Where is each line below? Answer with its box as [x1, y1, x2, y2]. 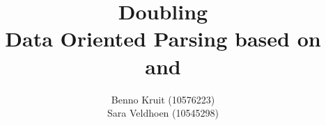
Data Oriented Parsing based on [5, 24, 321, 53]
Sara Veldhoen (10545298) [107, 106, 219, 120]
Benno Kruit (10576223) [111, 92, 215, 106]
